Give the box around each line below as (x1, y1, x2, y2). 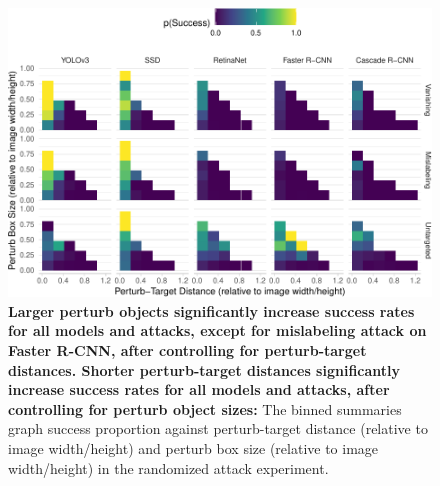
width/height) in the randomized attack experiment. (8, 457, 329, 478)
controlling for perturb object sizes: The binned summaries (8, 398, 402, 419)
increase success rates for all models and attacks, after (8, 379, 390, 400)
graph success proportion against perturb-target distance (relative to (8, 418, 428, 439)
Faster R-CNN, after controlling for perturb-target (8, 340, 367, 361)
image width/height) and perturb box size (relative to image (8, 438, 379, 458)
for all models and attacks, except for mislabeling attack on (8, 320, 427, 341)
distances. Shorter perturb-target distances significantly (8, 359, 401, 380)
